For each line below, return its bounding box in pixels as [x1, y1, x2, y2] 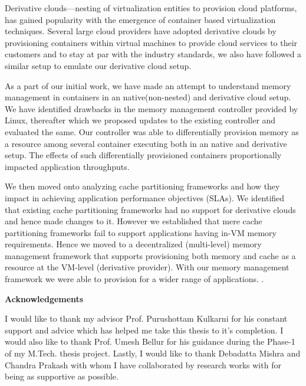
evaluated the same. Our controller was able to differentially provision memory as [5, 125, 299, 138]
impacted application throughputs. [5, 160, 130, 172]
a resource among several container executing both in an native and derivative [5, 137, 287, 149]
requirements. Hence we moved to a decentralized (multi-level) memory [5, 238, 262, 250]
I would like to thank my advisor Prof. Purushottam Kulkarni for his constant [5, 312, 288, 325]
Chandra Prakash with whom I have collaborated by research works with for [5, 358, 281, 371]
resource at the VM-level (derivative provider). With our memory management [5, 261, 289, 273]
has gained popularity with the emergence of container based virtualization [5, 13, 276, 25]
